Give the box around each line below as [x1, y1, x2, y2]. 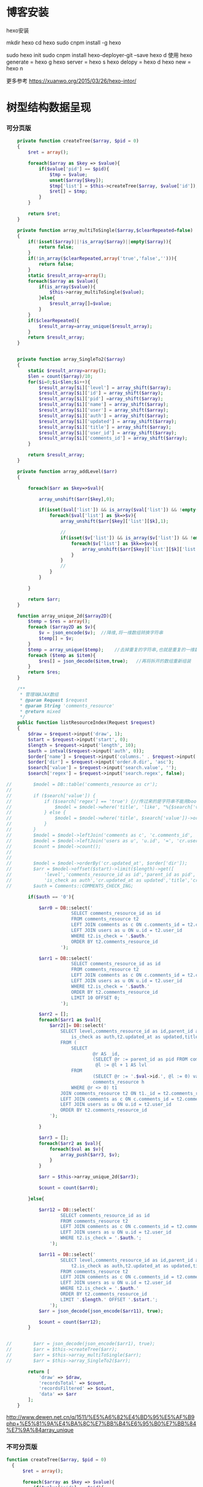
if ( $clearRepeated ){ [28, 317, 80, 323]
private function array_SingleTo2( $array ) [17, 356, 126, 363]
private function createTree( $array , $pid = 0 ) [17, 138, 139, 144]
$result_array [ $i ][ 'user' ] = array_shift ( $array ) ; [38, 407, 169, 413]
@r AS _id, [92, 1051, 120, 1057]
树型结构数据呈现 [6, 101, 92, 115]
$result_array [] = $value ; [49, 301, 112, 307]
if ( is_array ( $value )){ [38, 283, 96, 290]
